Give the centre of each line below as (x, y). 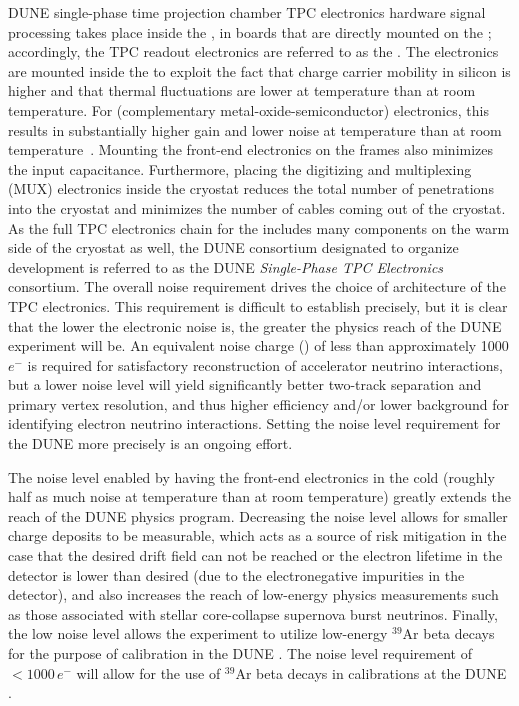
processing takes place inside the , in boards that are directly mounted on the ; (250, 31)
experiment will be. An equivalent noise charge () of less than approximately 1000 (258, 345)
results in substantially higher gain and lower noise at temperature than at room (255, 129)
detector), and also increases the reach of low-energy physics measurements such (253, 594)
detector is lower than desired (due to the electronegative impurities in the (236, 574)
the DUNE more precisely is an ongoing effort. (150, 443)
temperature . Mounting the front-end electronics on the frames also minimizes (251, 149)
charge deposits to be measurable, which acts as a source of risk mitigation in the (257, 535)
